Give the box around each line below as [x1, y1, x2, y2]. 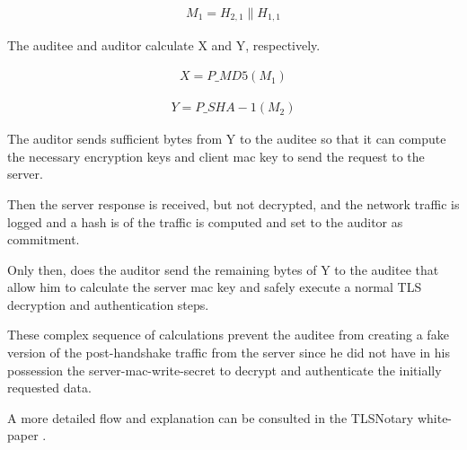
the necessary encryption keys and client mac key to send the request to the [7, 146, 425, 165]
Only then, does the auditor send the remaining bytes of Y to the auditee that [7, 260, 439, 278]
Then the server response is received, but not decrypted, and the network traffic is [7, 194, 460, 213]
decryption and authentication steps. [7, 295, 209, 313]
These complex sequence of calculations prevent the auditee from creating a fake [7, 325, 449, 344]
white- [417, 408, 453, 427]
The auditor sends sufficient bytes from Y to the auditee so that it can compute [7, 129, 446, 148]
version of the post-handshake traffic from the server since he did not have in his [7, 343, 450, 362]
